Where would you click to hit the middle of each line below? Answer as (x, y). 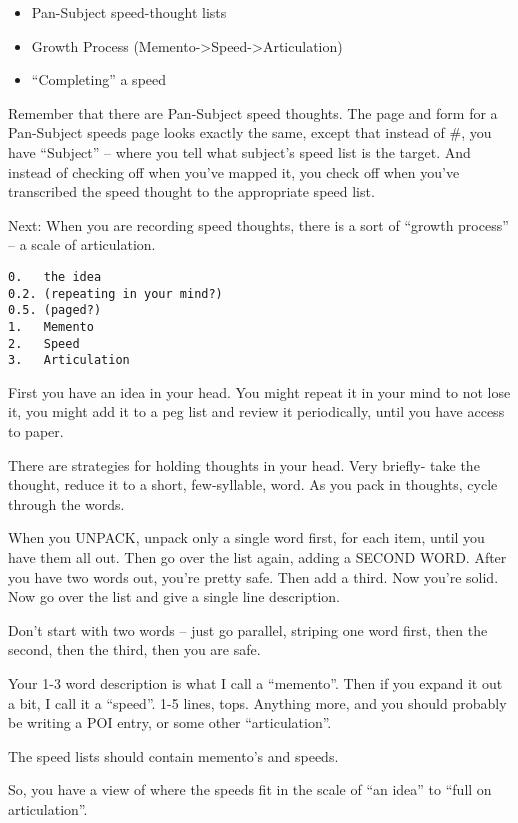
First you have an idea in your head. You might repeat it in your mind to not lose (259, 391)
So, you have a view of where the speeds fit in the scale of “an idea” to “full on (250, 789)
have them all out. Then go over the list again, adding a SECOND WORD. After (257, 557)
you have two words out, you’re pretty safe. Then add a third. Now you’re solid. (253, 576)
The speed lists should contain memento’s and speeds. (173, 755)
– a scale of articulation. (82, 244)
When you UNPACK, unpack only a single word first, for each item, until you (246, 537)
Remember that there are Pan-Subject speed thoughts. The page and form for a (253, 112)
